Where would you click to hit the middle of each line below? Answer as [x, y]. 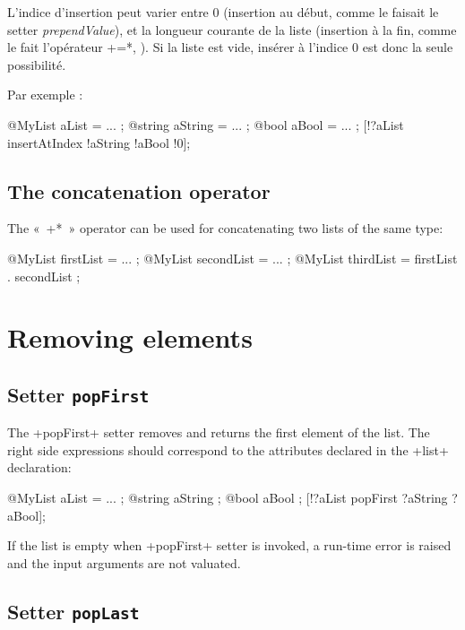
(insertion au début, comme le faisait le [331, 12]
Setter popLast [73, 611]
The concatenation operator [139, 190]
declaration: [39, 467]
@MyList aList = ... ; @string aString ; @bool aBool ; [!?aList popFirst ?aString [228, 498]
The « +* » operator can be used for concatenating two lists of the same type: [225, 228]
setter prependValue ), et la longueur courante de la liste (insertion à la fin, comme [232, 29]
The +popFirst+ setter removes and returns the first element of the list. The [219, 432]
